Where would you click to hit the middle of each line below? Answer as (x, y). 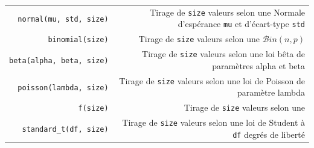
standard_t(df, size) (65, 129)
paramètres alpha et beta (258, 65)
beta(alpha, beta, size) (59, 61)
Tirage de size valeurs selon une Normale (227, 12)
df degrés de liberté (269, 134)
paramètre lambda (271, 92)
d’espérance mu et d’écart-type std (241, 24)
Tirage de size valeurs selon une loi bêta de (223, 54)
